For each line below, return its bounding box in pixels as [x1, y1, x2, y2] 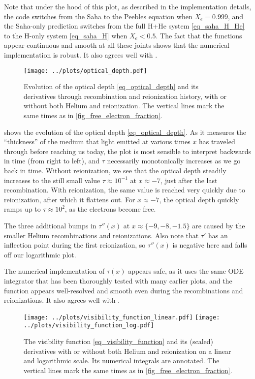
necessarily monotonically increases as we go [107, 156, 241, 166]
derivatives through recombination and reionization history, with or [24, 91, 226, 101]
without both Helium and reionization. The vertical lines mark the [24, 100, 224, 111]
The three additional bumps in [4, 220, 96, 230]
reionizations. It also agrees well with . [4, 295, 120, 305]
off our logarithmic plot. [4, 249, 76, 259]
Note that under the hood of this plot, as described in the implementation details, [4, 1, 252, 11]
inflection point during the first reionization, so [4, 240, 146, 250]
